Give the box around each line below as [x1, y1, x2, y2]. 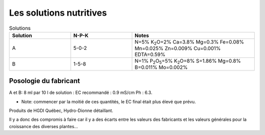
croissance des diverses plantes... [9, 123, 78, 129]
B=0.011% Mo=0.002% [134, 64, 188, 70]
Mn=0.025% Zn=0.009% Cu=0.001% [134, 45, 221, 51]
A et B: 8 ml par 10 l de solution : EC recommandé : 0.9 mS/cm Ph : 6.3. [9, 90, 153, 95]
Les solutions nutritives [9, 7, 107, 18]
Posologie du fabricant [9, 77, 80, 85]
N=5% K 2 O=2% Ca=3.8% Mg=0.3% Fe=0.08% [134, 38, 244, 46]
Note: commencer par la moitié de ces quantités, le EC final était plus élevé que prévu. [21, 98, 196, 105]
